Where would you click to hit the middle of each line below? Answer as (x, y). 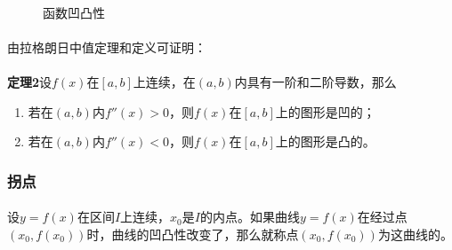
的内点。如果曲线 (250, 217)
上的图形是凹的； (325, 111)
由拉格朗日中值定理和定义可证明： (107, 47)
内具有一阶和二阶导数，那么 (315, 81)
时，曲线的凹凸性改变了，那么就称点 (193, 234)
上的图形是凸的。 (325, 141)
